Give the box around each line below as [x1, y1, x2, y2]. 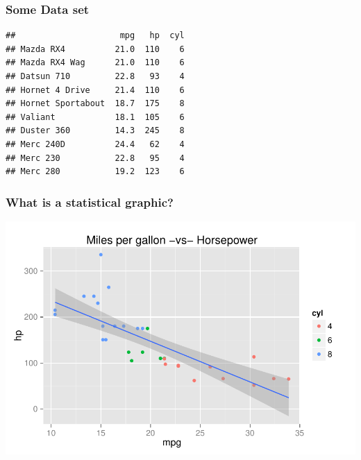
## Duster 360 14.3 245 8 [6, 126, 185, 136]
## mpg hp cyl [6, 31, 185, 41]
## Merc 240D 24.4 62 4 [6, 139, 185, 149]
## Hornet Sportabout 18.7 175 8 [6, 99, 185, 109]
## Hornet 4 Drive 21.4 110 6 [6, 85, 185, 95]
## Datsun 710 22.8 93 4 [6, 71, 185, 81]
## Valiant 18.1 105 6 [6, 112, 185, 122]
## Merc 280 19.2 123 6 [6, 167, 185, 177]
